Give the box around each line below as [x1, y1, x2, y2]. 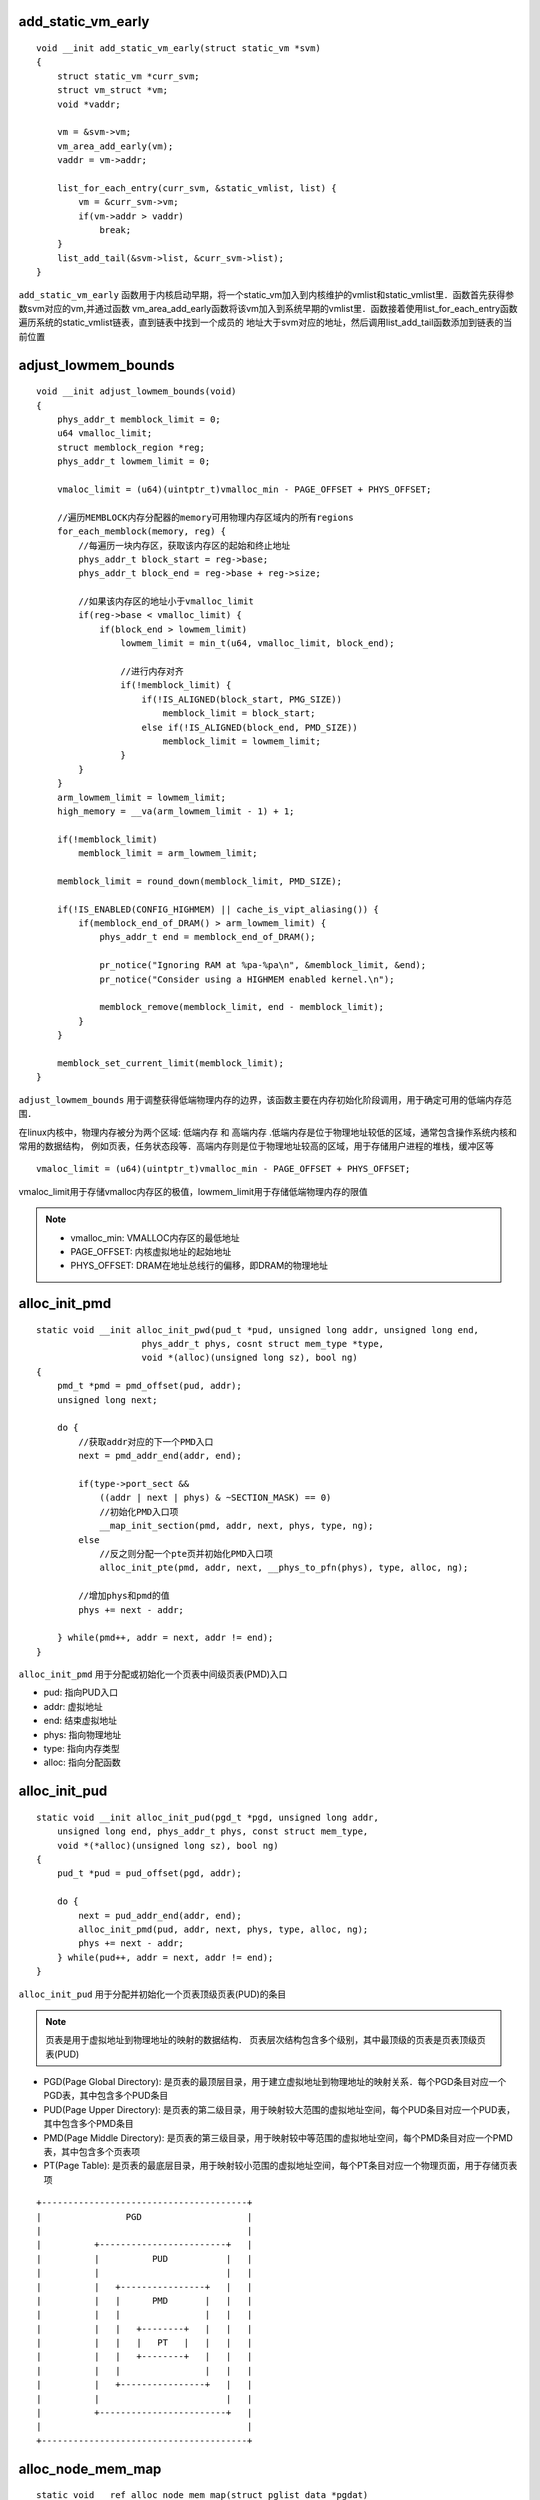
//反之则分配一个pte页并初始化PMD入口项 [99, 1548, 274, 1559]
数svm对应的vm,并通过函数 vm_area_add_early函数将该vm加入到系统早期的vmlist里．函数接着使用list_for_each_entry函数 [18, 303, 519, 315]
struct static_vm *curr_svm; [56, 70, 200, 82]
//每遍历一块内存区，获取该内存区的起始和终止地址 [78, 540, 291, 551]
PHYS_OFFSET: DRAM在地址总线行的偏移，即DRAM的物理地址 [70, 1260, 329, 1272]
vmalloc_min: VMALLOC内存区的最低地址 [70, 1231, 240, 1244]
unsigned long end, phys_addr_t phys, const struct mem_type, [56, 1826, 369, 1837]
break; [99, 225, 132, 236]
